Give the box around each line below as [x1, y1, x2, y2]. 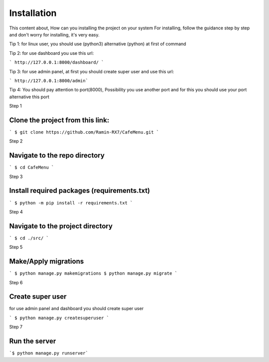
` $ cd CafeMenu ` [9, 165, 54, 171]
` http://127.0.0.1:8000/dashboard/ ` [9, 60, 104, 65]
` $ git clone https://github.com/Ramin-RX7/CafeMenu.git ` [9, 129, 159, 135]
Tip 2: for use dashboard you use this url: [9, 50, 94, 56]
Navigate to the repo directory [9, 151, 105, 160]
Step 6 [9, 279, 23, 285]
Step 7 [9, 324, 23, 330]
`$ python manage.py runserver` [9, 351, 88, 356]
